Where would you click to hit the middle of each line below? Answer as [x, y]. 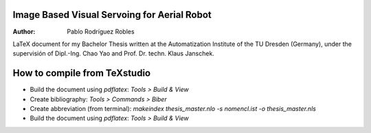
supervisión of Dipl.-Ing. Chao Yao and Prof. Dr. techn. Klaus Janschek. [113, 53]
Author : [24, 32]
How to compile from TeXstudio [82, 73]
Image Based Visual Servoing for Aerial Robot [112, 15]
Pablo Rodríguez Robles [101, 32]
